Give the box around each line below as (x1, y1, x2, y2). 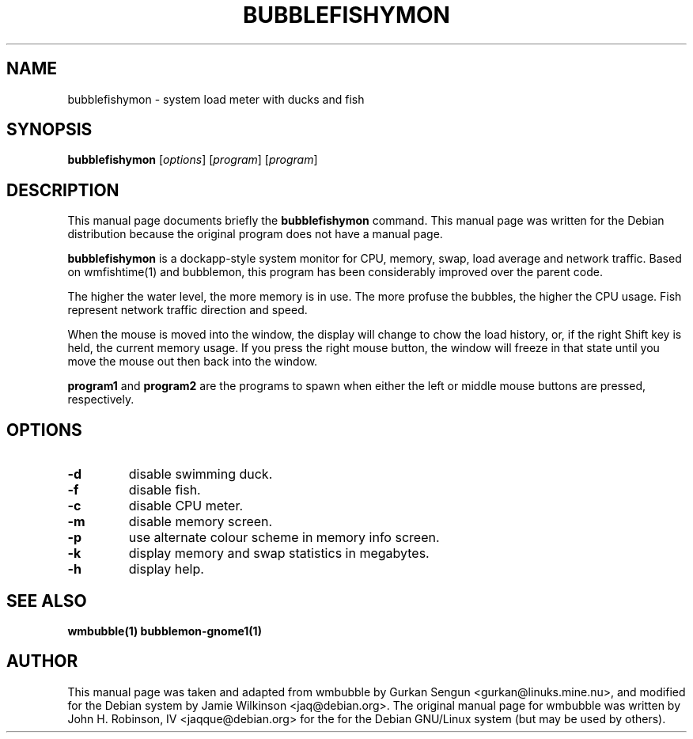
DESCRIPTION (6, 180, 119, 200)
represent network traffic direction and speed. (67, 303, 308, 317)
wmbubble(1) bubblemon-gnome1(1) (67, 623, 262, 638)
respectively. (67, 392, 134, 407)
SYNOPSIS (6, 119, 93, 140)
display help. (128, 561, 204, 578)
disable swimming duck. (128, 466, 273, 483)
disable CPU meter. (128, 498, 244, 514)
